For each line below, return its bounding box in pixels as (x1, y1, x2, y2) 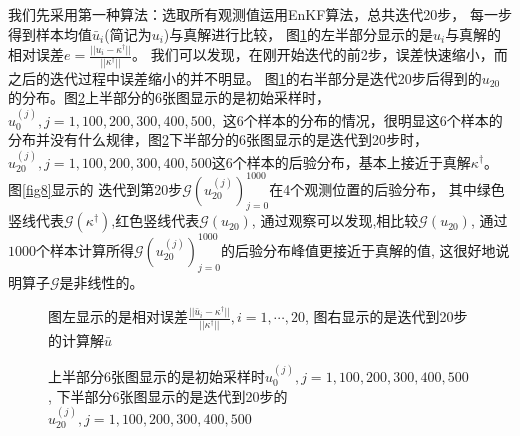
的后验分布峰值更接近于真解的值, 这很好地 (220, 239, 496, 260)
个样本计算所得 (36, 239, 134, 260)
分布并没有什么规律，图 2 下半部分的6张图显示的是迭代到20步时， (8, 129, 428, 150)
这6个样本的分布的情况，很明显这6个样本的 (222, 109, 503, 130)
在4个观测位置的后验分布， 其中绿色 (269, 178, 505, 199)
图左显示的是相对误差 (48, 306, 188, 327)
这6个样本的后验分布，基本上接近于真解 (211, 151, 471, 172)
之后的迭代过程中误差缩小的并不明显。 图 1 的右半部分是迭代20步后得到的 (8, 67, 482, 88)
